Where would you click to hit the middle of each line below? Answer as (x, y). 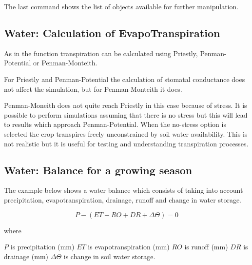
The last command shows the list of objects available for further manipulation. (121, 6)
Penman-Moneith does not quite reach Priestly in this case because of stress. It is (126, 105)
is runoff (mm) (206, 247)
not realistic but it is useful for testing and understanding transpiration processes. (126, 143)
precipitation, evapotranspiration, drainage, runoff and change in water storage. (123, 199)
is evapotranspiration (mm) (129, 247)
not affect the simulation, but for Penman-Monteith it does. (93, 89)
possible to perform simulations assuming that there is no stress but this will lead (126, 114)
